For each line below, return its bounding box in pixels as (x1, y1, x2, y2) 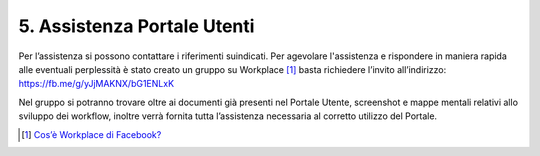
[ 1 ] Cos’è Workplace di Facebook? (21, 128, 162, 140)
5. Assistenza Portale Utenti (18, 15, 255, 37)
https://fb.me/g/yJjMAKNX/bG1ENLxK (18, 78, 175, 90)
